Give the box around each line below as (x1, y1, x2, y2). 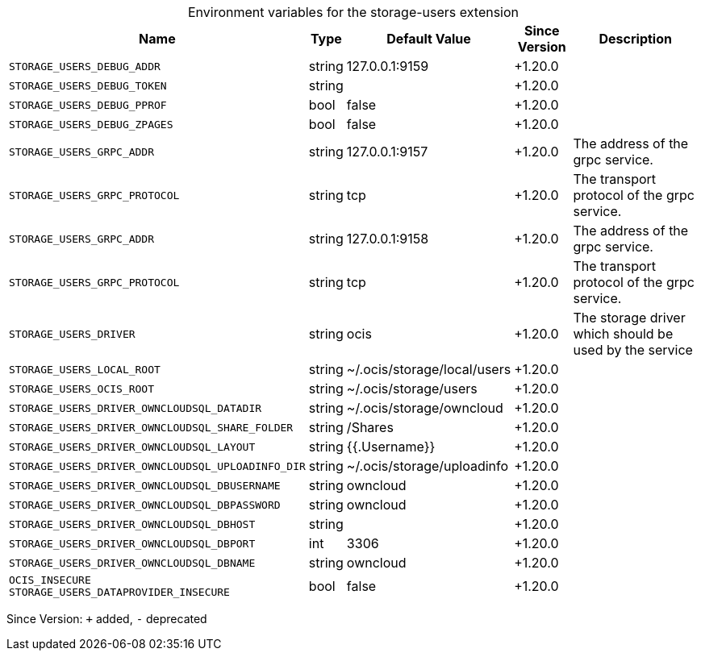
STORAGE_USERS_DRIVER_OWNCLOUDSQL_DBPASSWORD (9, 498, 281, 511)
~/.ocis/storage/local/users (346, 361, 511, 377)
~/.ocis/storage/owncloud (346, 400, 503, 416)
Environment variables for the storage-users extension (187, 4, 519, 20)
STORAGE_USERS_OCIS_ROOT (9, 382, 155, 395)
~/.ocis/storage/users (346, 380, 478, 397)
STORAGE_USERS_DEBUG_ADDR (9, 60, 161, 73)
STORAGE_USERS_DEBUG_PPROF (9, 98, 167, 111)
